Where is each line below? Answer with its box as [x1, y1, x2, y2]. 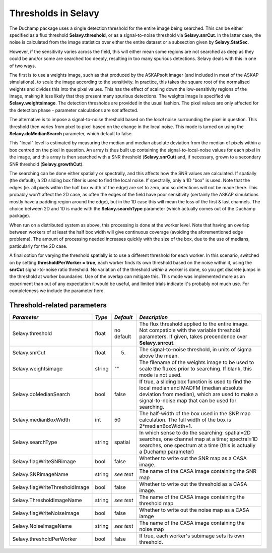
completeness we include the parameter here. [9, 288, 105, 294]
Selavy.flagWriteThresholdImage [12, 484, 90, 491]
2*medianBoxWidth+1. [139, 423, 192, 430]
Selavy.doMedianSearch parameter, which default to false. [9, 131, 133, 137]
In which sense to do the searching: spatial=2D [139, 429, 251, 436]
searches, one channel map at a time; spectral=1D [139, 435, 258, 443]
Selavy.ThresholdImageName [12, 497, 83, 504]
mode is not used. [139, 371, 182, 378]
